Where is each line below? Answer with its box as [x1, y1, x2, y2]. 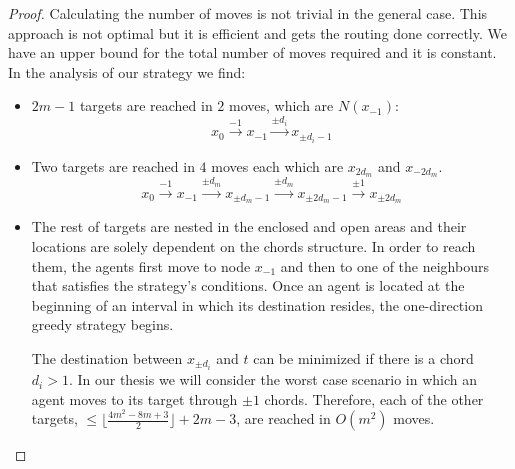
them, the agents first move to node [31, 255, 251, 276]
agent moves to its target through [31, 388, 238, 409]
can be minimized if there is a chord [253, 347, 474, 368]
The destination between [31, 347, 183, 368]
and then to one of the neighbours [280, 255, 489, 276]
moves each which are [211, 155, 344, 176]
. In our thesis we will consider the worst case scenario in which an [68, 369, 478, 390]
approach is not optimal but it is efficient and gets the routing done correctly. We [8, 22, 507, 43]
